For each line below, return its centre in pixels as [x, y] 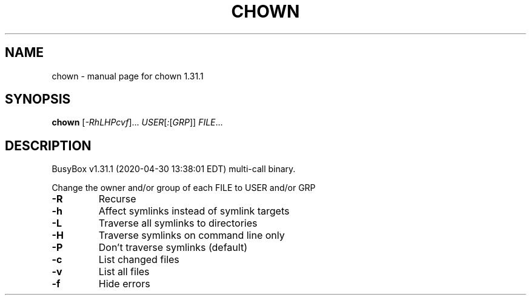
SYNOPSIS [38, 99]
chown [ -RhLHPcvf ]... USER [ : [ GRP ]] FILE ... [137, 122]
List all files [124, 272]
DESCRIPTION [48, 145]
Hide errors [124, 284]
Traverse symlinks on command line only [192, 235]
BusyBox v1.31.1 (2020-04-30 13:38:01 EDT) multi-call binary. [174, 169]
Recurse [117, 199]
